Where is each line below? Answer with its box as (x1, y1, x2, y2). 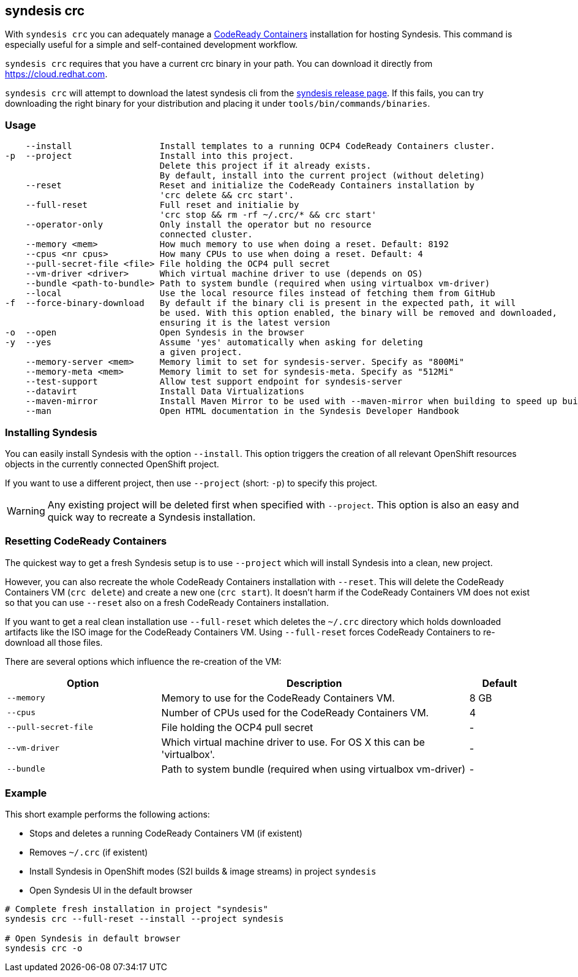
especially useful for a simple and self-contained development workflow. (5, 39, 298, 50)
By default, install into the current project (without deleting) (159, 170, 485, 181)
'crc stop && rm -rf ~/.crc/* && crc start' (159, 210, 377, 220)
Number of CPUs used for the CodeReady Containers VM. (161, 706, 429, 719)
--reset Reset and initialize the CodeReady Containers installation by (25, 180, 475, 191)
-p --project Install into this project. (5, 151, 295, 161)
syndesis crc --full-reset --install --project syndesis (5, 914, 284, 924)
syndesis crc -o (5, 943, 83, 954)
